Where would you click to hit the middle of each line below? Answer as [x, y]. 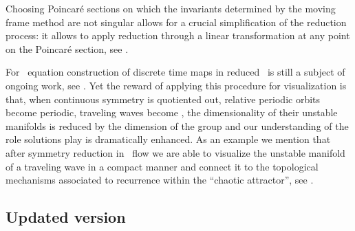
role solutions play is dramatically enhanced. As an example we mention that [168, 139]
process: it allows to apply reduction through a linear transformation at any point [178, 35]
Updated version [66, 217]
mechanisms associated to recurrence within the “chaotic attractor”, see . [160, 180]
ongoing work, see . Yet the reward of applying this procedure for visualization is [176, 85]
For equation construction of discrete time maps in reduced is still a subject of [175, 72]
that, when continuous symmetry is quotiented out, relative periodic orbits [163, 99]
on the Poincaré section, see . [67, 48]
